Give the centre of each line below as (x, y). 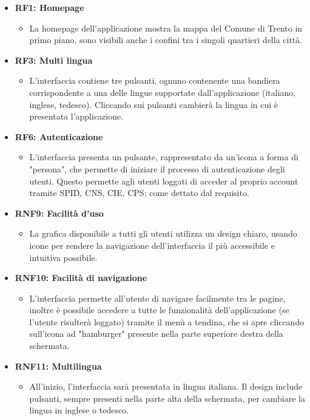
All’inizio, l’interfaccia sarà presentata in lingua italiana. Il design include (166, 386)
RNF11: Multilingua (58, 366)
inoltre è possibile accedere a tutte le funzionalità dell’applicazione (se (159, 310)
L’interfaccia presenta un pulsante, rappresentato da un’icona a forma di (164, 157)
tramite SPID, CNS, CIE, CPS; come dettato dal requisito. (139, 193)
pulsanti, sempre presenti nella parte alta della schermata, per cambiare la (167, 398)
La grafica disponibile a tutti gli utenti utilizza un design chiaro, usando (163, 233)
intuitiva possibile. (63, 257)
